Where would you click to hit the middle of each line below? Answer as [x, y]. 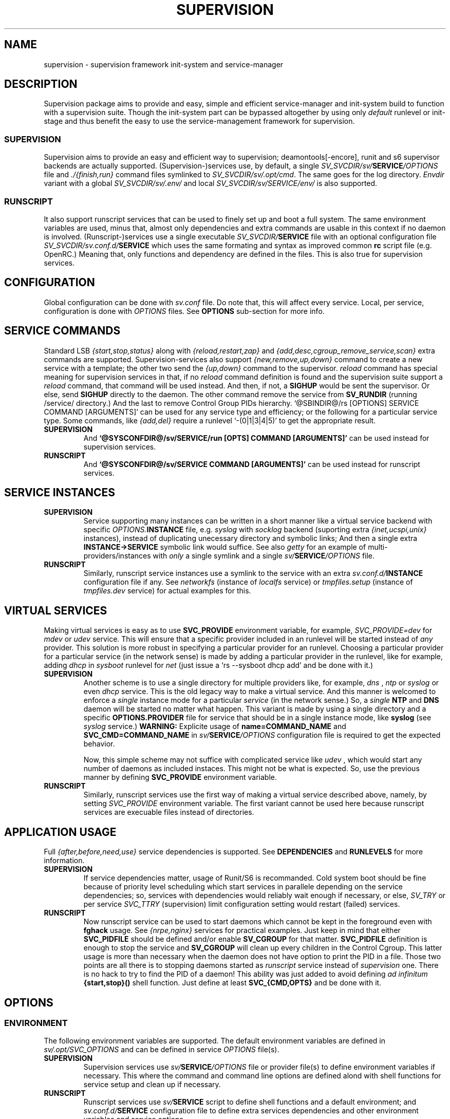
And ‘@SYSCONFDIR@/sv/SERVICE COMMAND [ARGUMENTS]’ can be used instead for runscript [252, 464]
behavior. [99, 744]
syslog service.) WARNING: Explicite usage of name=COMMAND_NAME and [215, 726]
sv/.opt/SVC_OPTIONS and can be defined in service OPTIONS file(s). [162, 1050]
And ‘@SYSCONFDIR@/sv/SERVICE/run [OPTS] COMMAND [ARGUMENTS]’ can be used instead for [256, 438]
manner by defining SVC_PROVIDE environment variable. [180, 777]
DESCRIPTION [41, 84]
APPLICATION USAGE [60, 832]
